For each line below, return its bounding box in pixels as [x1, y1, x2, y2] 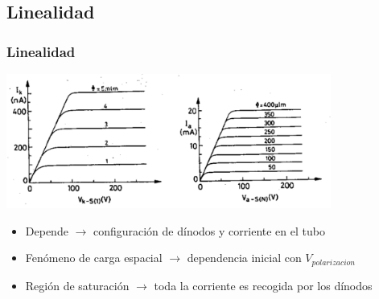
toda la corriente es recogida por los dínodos [154, 276, 373, 293]
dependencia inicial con [187, 249, 302, 266]
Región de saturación [25, 276, 130, 293]
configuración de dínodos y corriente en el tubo [93, 222, 325, 239]
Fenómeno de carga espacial [25, 249, 163, 266]
